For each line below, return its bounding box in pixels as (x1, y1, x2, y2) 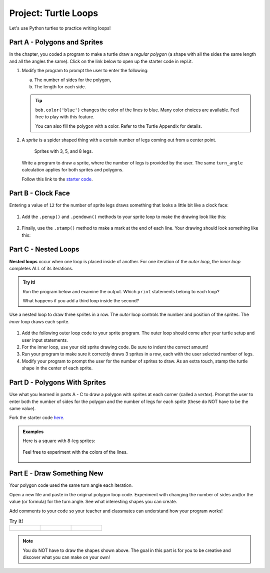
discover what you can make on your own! (22, 554, 110, 560)
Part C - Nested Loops (9, 245, 79, 254)
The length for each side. (34, 84, 86, 90)
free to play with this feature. (35, 114, 94, 120)
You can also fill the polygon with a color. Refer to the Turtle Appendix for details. (35, 123, 202, 129)
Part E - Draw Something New (9, 469, 103, 478)
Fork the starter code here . (9, 415, 65, 421)
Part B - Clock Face (9, 189, 70, 198)
